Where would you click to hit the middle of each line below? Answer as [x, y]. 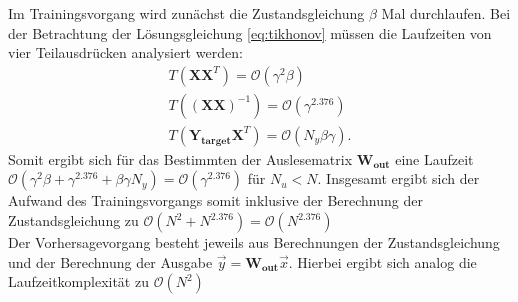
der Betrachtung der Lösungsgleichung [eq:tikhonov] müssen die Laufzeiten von [250, 32]
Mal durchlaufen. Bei [446, 13]
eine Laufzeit [434, 158]
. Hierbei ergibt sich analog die [382, 261]
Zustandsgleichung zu [73, 220]
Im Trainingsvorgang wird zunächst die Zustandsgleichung [186, 13]
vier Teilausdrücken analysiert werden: [125, 52]
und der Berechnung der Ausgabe [110, 261]
